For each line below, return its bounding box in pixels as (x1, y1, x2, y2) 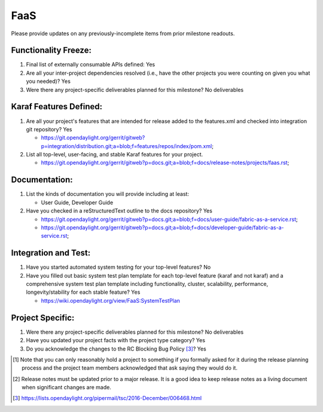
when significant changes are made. (22, 384, 112, 391)
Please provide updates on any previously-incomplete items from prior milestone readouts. (11, 30, 235, 37)
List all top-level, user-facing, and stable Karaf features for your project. (26, 151, 203, 158)
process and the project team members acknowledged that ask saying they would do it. (22, 364, 237, 371)
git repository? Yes (26, 125, 72, 133)
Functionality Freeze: (11, 45, 92, 56)
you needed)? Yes (26, 78, 71, 85)
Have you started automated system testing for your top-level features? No (26, 263, 211, 271)
